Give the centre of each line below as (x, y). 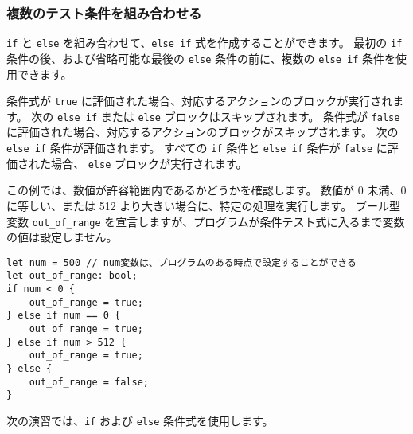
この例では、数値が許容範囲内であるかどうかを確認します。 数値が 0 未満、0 (206, 190)
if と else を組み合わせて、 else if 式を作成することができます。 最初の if (205, 43)
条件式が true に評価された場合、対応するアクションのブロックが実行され (200, 101)
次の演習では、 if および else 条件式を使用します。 (140, 420)
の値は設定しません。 (62, 237)
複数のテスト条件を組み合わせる (104, 12)
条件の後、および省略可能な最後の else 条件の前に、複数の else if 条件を (201, 58)
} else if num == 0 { (64, 316)
